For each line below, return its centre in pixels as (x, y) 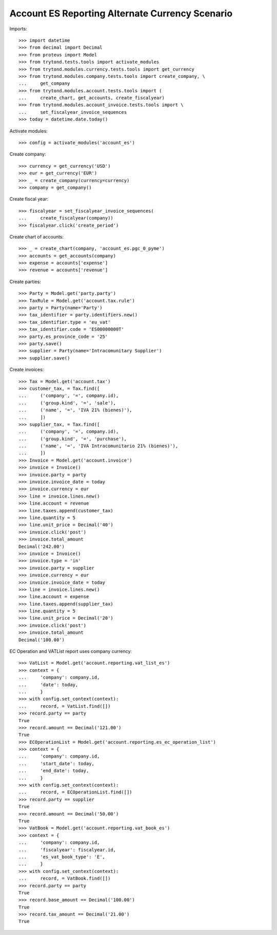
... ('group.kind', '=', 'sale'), (67, 403)
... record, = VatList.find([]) (65, 706)
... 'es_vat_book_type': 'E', (62, 857)
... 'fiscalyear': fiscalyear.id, (67, 850)
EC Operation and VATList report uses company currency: (71, 651)
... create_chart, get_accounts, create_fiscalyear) (92, 98)
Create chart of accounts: (37, 236)
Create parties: (25, 282)
